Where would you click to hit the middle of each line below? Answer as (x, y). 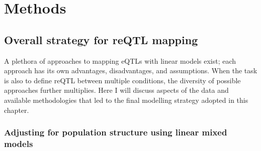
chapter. (17, 110)
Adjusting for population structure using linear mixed (116, 132)
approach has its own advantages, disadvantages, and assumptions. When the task (131, 70)
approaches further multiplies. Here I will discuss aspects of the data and (116, 90)
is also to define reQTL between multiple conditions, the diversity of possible (122, 80)
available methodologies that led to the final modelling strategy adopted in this (126, 100)
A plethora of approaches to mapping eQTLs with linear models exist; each (120, 60)
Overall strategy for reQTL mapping (101, 39)
